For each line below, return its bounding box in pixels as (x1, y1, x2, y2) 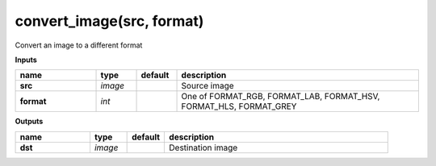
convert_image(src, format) (15, 12, 204, 30)
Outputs (15, 117, 44, 127)
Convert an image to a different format (15, 40, 143, 50)
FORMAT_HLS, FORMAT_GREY (181, 101, 297, 112)
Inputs (15, 55, 38, 64)
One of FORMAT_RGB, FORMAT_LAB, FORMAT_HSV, (181, 91, 380, 102)
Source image (181, 81, 234, 92)
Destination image (169, 142, 238, 153)
